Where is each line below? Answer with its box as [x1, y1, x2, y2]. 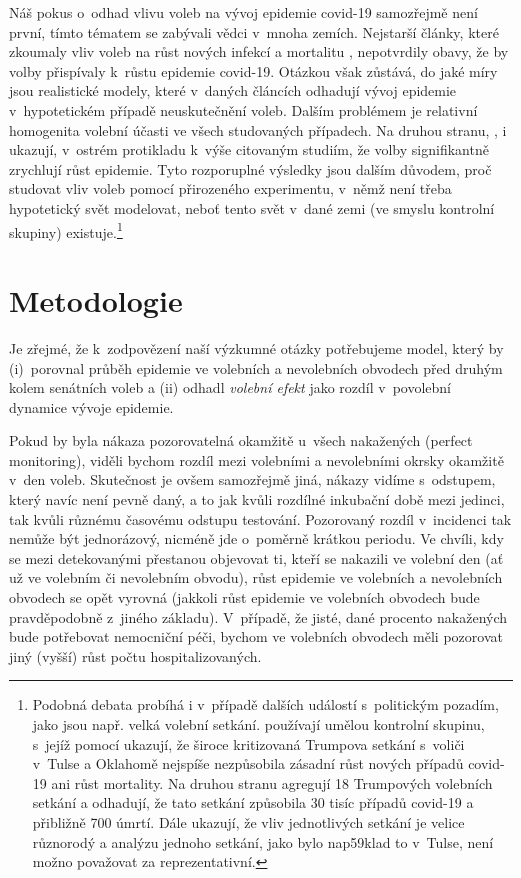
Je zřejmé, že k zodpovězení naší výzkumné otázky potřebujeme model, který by [9, 337, 504, 358]
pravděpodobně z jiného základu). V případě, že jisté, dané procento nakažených [9, 606, 508, 627]
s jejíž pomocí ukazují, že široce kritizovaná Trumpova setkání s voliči [32, 733, 465, 754]
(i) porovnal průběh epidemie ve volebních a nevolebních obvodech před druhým [9, 357, 503, 378]
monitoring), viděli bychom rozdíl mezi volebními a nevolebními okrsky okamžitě [9, 449, 504, 470]
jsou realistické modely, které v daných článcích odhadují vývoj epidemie [9, 80, 457, 101]
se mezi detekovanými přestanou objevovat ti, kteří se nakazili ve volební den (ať [9, 547, 504, 568]
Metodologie [9, 279, 183, 320]
